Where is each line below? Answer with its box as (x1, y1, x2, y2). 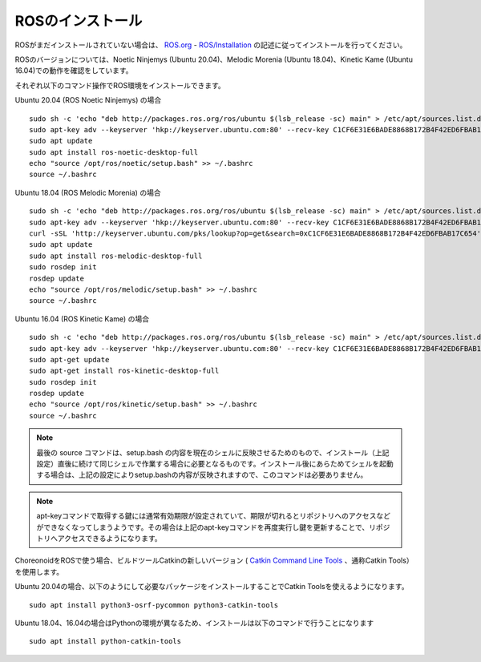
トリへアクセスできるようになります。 (36, 534, 162, 543)
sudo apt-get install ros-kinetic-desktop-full (29, 366, 220, 376)
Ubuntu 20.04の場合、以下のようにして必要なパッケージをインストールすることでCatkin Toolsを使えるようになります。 (14, 582, 409, 591)
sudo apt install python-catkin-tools (29, 637, 182, 646)
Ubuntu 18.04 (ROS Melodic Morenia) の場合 (14, 188, 161, 197)
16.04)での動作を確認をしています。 (14, 66, 133, 75)
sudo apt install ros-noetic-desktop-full (29, 147, 199, 156)
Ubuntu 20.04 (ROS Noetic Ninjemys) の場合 (14, 95, 162, 105)
